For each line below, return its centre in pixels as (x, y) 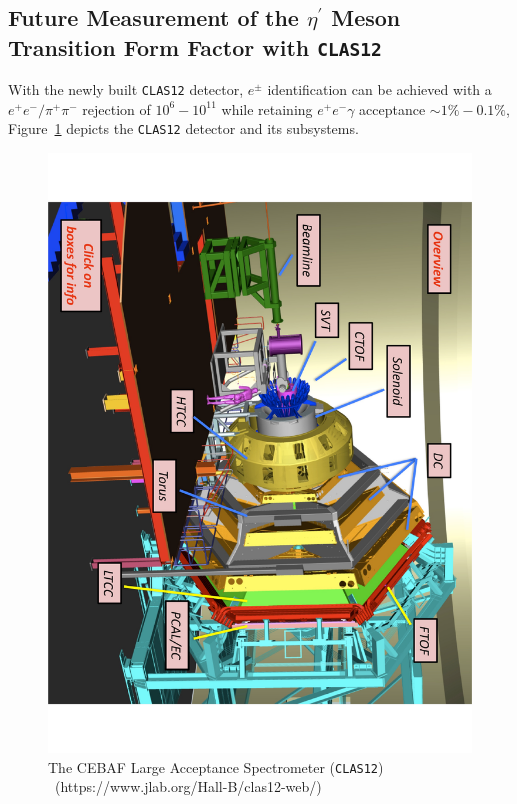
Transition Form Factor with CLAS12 (195, 46)
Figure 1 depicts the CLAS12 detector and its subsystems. (183, 128)
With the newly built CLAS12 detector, (126, 89)
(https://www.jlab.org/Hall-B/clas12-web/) (188, 786)
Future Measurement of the (153, 17)
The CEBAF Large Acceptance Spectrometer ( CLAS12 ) (216, 766)
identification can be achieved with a (379, 89)
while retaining (267, 108)
